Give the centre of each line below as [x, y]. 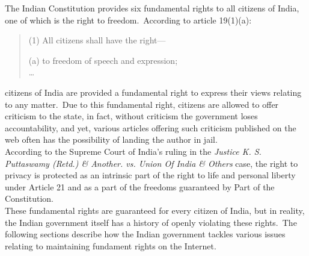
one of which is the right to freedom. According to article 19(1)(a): [128, 20]
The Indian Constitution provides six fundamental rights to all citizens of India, [152, 8]
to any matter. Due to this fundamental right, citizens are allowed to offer [142, 104]
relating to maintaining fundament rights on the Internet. [111, 245]
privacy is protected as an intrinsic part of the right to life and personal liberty [150, 175]
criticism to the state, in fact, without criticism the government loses [131, 116]
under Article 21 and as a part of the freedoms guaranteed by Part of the [140, 186]
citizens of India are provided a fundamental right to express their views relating [153, 92]
